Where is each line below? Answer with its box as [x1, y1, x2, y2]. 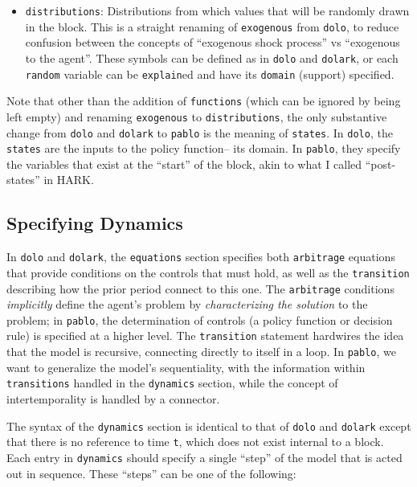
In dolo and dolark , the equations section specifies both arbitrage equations [6, 248, 395, 265]
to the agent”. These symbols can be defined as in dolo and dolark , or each [25, 49, 399, 66]
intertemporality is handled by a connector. [6, 391, 220, 407]
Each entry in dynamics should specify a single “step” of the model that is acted [6, 448, 403, 465]
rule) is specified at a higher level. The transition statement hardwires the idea [6, 327, 404, 344]
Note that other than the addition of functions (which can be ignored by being [6, 92, 401, 109]
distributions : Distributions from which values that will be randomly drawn [25, 2, 410, 18]
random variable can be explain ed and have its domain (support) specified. [25, 65, 395, 82]
